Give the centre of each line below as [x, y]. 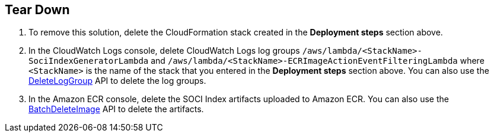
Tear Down [37, 10]
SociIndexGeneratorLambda [89, 61]
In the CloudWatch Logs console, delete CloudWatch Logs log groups [164, 51]
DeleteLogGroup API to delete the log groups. [117, 81]
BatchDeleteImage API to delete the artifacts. [116, 109]
